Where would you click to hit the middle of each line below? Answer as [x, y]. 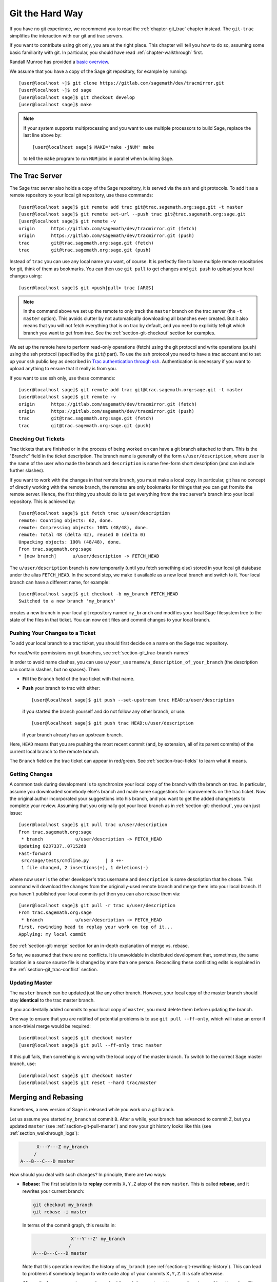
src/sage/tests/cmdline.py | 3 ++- [73, 861]
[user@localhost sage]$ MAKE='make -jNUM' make [93, 147]
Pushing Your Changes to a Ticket [53, 633]
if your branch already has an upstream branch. [73, 735]
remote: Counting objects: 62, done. [66, 520]
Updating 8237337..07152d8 [53, 846]
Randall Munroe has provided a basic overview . [60, 62]
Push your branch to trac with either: [61, 688]
